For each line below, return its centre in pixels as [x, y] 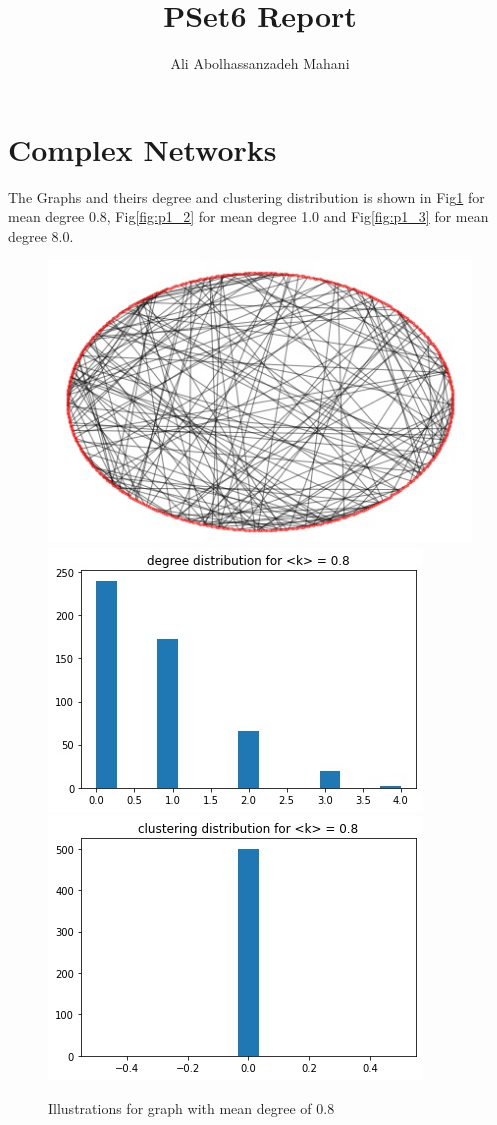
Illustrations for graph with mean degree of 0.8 [191, 1107]
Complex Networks [142, 148]
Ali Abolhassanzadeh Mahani [260, 63]
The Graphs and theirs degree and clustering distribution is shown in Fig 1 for [246, 196]
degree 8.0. [41, 235]
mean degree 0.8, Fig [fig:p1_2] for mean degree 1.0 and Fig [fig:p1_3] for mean [248, 216]
